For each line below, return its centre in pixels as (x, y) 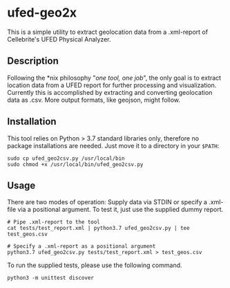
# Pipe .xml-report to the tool (54, 222)
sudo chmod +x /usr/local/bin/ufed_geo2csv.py (75, 164)
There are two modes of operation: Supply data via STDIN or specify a (107, 202)
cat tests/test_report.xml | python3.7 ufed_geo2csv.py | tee (98, 228)
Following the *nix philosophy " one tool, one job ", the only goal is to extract (114, 78)
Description (33, 61)
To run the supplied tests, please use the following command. (95, 265)
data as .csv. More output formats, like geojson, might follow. (94, 100)
